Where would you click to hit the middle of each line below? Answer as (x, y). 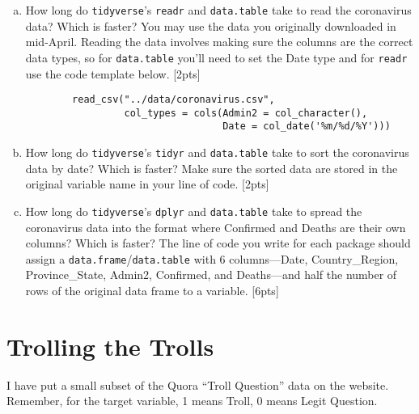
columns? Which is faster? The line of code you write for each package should (218, 243)
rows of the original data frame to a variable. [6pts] (152, 290)
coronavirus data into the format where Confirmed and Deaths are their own (216, 227)
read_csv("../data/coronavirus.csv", (174, 100)
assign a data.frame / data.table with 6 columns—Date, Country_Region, (212, 258)
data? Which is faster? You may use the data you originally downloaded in (211, 25)
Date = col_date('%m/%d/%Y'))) (307, 127)
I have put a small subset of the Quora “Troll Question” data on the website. (198, 384)
